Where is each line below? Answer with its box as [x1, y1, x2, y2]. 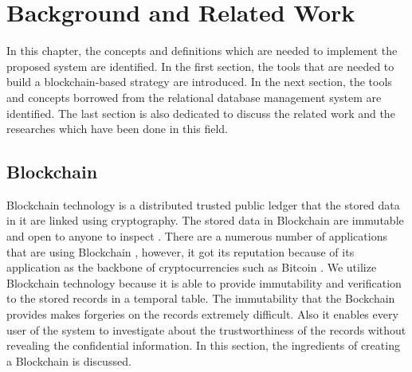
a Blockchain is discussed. [6, 352, 131, 369]
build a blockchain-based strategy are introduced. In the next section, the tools [6, 73, 392, 90]
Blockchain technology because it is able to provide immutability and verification [6, 274, 402, 291]
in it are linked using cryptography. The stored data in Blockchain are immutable [6, 212, 404, 229]
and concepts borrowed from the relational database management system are [6, 88, 382, 105]
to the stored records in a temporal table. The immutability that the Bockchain [6, 290, 395, 307]
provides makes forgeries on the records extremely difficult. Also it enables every [6, 306, 398, 323]
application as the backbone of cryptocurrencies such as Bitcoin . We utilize [6, 259, 377, 276]
